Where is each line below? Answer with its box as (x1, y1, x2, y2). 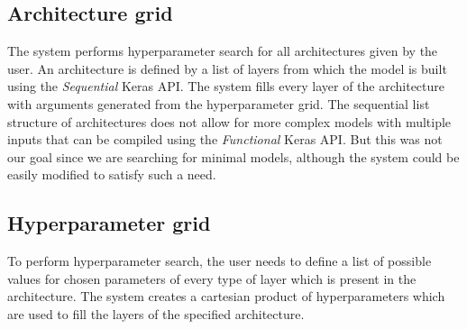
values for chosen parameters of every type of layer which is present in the (7, 269, 417, 288)
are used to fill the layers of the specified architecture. (7, 304, 305, 323)
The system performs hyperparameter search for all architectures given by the (7, 41, 438, 60)
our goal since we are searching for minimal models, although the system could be (7, 147, 460, 166)
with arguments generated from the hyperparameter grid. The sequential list (7, 94, 430, 113)
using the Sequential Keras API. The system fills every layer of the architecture (7, 77, 444, 96)
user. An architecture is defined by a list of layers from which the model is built (7, 59, 447, 78)
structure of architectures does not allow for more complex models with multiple (7, 112, 452, 131)
